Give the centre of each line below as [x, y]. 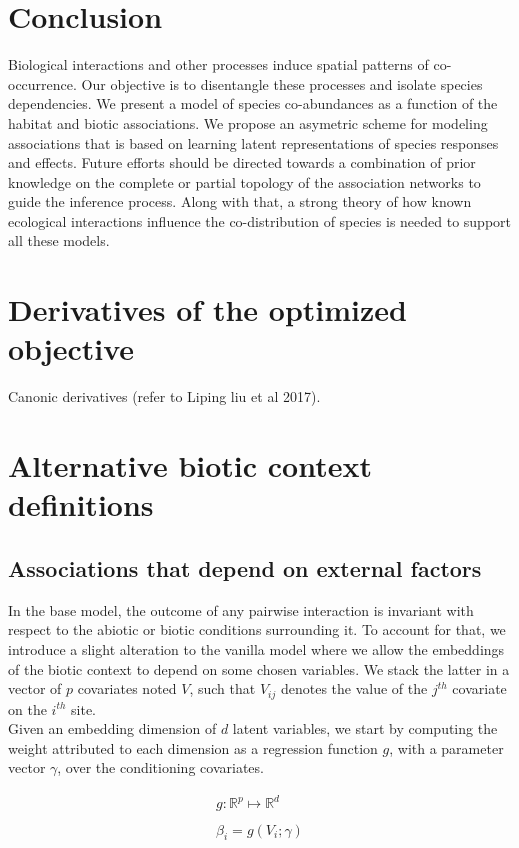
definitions [81, 504]
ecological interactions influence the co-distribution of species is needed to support [260, 220]
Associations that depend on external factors [245, 567]
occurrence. [42, 83]
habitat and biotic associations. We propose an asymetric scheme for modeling [248, 122]
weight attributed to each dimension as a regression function [193, 747]
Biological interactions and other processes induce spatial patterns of [218, 64]
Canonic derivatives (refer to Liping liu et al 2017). [164, 396]
